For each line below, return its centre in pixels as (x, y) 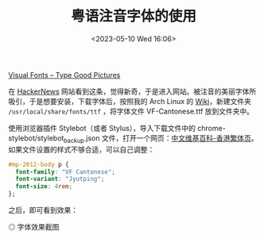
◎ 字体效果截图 (34, 227)
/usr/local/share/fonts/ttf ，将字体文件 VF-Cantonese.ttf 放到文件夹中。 (131, 111)
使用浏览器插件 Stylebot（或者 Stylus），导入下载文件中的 (102, 128)
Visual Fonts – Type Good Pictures (64, 75)
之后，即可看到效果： (43, 210)
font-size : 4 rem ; (44, 187)
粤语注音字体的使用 (133, 16)
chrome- (212, 128)
